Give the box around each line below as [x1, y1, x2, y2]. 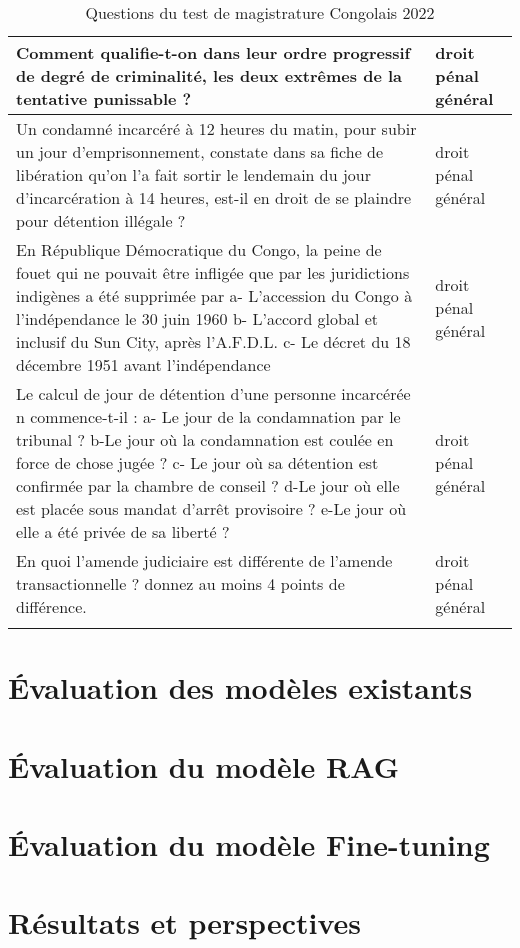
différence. [16, 595, 87, 618]
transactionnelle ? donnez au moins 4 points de [16, 572, 345, 595]
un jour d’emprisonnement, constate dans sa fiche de [16, 140, 384, 163]
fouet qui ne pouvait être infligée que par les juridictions [16, 261, 410, 284]
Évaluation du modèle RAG [8, 745, 399, 786]
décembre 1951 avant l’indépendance [16, 353, 271, 376]
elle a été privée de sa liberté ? [16, 520, 230, 543]
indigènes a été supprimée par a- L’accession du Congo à [16, 284, 413, 307]
